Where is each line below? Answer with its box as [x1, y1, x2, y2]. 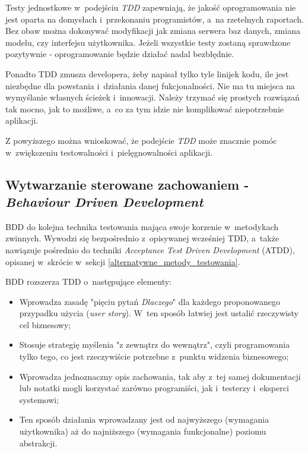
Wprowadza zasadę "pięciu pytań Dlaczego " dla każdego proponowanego [19, 295, 280, 307]
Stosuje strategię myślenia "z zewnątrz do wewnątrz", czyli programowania [19, 338, 290, 351]
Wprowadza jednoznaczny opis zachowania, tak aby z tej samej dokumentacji [19, 370, 301, 382]
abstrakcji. [19, 436, 58, 449]
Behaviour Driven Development [5, 192, 204, 210]
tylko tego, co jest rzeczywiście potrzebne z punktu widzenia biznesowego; [19, 350, 289, 363]
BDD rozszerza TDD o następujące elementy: [5, 275, 172, 288]
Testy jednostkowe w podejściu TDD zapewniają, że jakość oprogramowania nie [5, 1, 296, 13]
